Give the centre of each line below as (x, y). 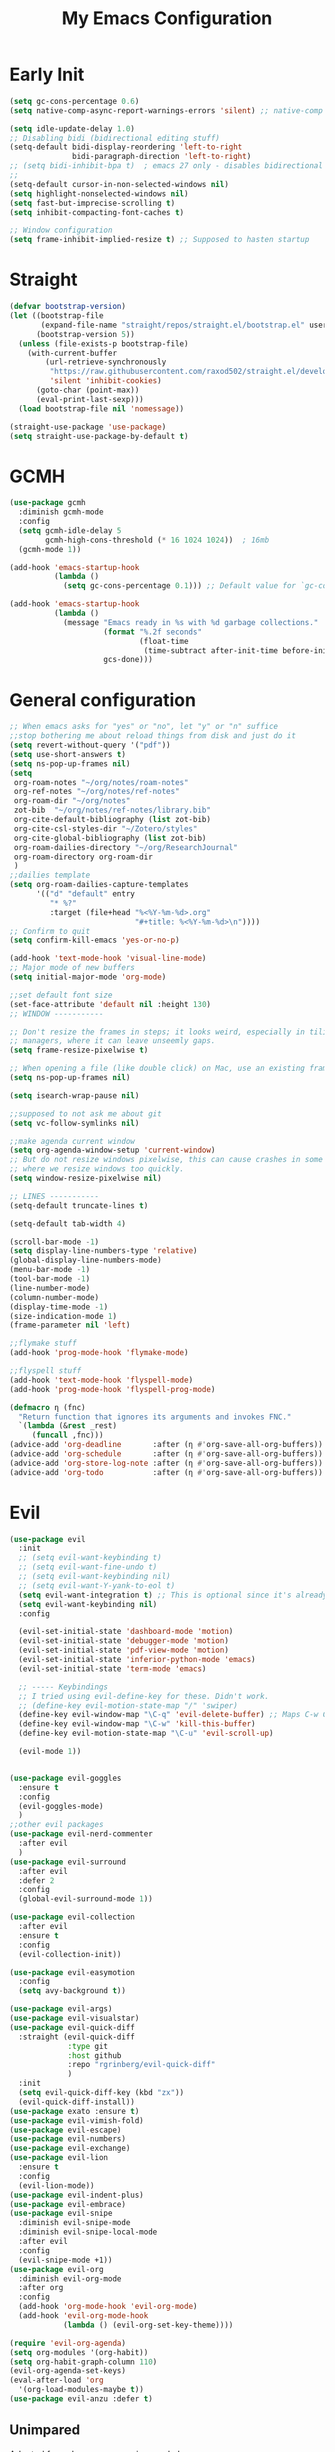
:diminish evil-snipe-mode (74, 2223)
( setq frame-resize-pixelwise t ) (79, 1050)
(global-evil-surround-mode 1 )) (86, 1899)
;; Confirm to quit (50, 931)
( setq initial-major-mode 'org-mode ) (88, 977)
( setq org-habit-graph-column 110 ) (83, 2362)
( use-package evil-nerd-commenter (81, 1834)
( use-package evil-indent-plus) (76, 2195)
